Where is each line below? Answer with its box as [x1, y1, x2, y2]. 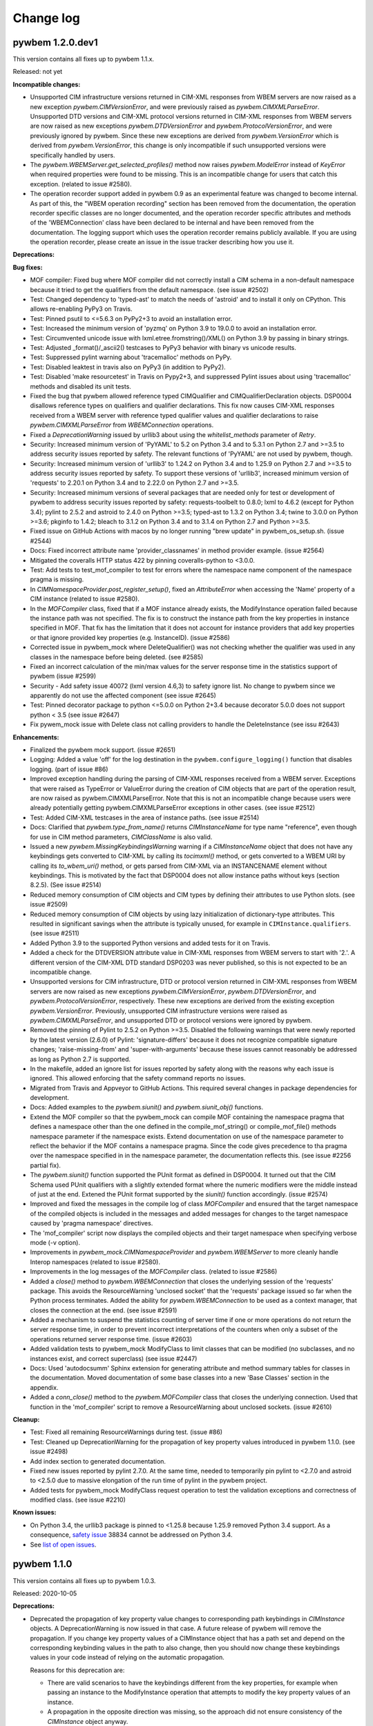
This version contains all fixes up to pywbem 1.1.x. [12, 55, 155, 64]
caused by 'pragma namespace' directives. [30, 1219, 153, 1228]
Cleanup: [12, 1415, 40, 1424]
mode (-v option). [30, 1238, 81, 1246]
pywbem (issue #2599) [30, 672, 97, 680]
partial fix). [30, 1161, 61, 1170]
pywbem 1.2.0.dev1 [12, 37, 98, 48]
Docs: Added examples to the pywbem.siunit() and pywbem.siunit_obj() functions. [30, 1103, 264, 1112]
